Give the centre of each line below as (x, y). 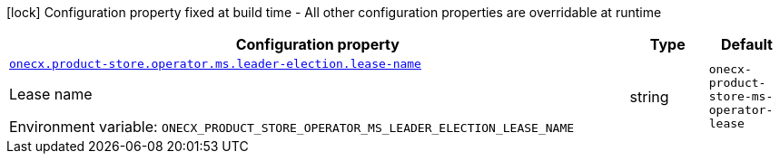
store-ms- (741, 96)
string (649, 96)
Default (746, 44)
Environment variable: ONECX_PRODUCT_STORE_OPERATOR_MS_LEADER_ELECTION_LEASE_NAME (292, 127)
